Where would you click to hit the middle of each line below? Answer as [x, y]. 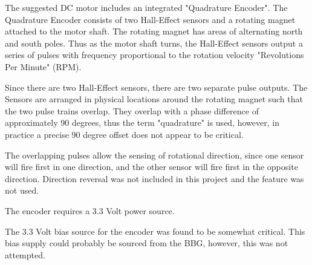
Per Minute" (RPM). [43, 66]
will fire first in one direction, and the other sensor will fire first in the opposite [151, 167]
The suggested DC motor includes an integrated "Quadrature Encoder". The [146, 7]
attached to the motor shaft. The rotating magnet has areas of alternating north [154, 31]
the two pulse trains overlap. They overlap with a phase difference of [132, 110]
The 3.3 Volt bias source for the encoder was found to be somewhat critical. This [155, 231]
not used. [22, 190]
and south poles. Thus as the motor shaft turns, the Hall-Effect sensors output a [154, 43]
